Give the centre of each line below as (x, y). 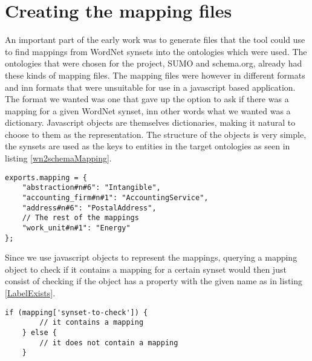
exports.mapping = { (46, 177)
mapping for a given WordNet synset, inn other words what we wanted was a (148, 110)
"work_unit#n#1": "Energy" (76, 228)
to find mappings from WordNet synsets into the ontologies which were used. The (156, 51)
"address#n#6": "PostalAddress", (89, 208)
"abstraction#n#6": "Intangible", (91, 188)
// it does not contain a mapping (109, 343)
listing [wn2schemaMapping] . (58, 158)
